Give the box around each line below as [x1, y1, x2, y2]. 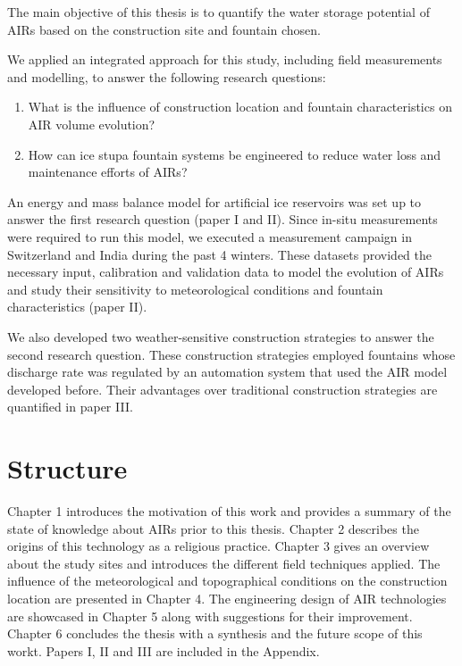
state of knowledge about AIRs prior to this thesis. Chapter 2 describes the [7, 519, 419, 537]
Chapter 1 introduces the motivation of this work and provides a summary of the [7, 502, 451, 520]
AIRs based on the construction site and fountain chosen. [7, 20, 322, 38]
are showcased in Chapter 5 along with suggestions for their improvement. [7, 606, 413, 625]
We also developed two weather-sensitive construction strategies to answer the [7, 327, 434, 345]
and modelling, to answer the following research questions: [7, 67, 326, 86]
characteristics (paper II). [7, 297, 147, 316]
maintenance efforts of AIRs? [28, 162, 188, 181]
